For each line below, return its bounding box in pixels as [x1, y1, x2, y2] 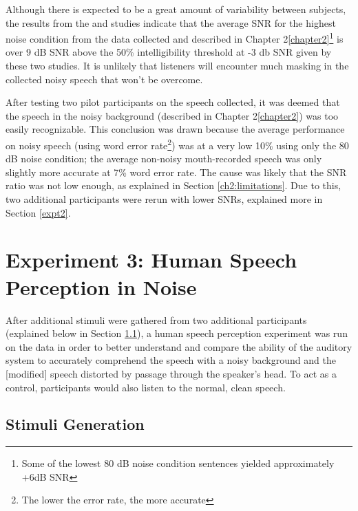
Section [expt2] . [6, 205, 71, 219]
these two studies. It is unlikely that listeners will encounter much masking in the [6, 58, 349, 73]
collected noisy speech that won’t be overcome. [6, 72, 203, 86]
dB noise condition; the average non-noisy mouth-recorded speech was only [6, 151, 322, 166]
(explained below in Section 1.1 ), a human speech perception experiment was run [6, 326, 348, 340]
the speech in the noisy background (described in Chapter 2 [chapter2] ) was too [6, 108, 339, 122]
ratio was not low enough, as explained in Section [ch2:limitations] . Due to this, [6, 178, 341, 193]
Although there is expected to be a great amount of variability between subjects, [6, 2, 346, 16]
